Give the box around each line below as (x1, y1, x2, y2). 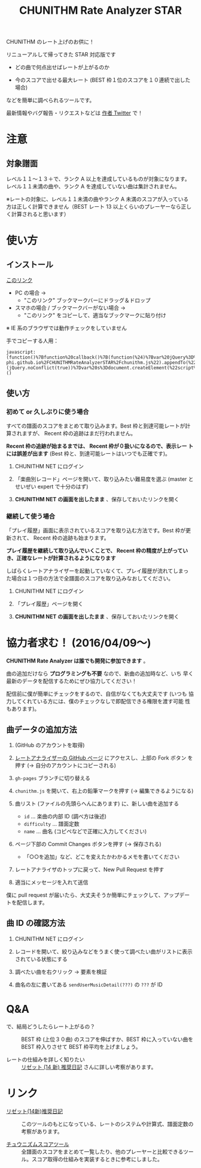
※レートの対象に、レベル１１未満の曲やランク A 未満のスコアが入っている (6, 195, 189, 203)
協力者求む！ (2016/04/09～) (6, 636, 151, 650)
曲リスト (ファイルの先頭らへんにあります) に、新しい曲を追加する (14, 800, 179, 807)
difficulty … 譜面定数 (23, 820, 80, 827)
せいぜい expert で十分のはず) (14, 483, 89, 490)
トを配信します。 (6, 899, 48, 906)
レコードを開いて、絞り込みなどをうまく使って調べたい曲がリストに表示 (14, 948, 193, 955)
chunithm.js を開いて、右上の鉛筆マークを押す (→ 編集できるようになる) (14, 787, 194, 794)
